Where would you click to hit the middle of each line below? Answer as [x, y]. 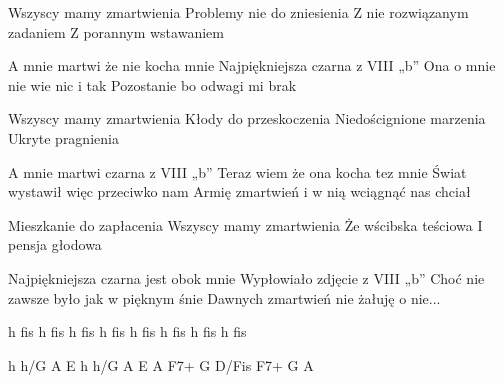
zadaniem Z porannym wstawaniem [116, 31]
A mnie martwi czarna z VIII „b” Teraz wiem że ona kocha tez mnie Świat [237, 171]
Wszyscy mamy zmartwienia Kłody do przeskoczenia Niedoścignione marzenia [247, 118]
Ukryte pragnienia [63, 137]
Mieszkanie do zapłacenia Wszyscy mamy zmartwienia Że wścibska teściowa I [245, 224]
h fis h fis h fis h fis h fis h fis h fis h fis [127, 331]
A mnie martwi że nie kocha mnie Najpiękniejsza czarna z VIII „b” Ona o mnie [252, 65]
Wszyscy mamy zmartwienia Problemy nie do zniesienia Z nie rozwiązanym [238, 12]
